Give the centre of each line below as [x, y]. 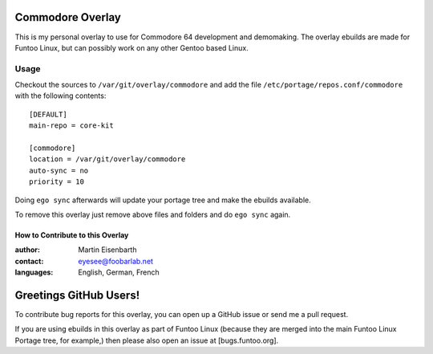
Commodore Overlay [68, 17]
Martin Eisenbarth [107, 250]
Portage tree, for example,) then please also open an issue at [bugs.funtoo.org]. [147, 340]
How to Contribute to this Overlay [72, 235]
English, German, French [119, 272]
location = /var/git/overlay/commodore [107, 159]
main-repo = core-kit [71, 126]
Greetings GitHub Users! [77, 295]
